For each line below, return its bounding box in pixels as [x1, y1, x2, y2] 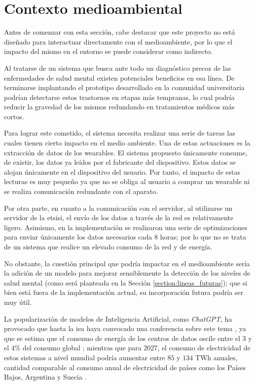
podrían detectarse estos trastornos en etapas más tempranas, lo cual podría [4, 92, 235, 102]
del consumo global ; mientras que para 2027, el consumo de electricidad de [23, 342, 251, 353]
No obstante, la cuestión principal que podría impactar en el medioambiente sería [4, 258, 250, 268]
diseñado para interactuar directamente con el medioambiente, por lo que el [4, 36, 233, 47]
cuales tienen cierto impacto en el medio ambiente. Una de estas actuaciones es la [4, 138, 251, 148]
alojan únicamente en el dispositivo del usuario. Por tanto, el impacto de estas [4, 166, 240, 177]
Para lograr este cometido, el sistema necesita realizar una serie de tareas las [4, 128, 235, 138]
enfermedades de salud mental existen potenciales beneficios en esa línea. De [4, 72, 235, 83]
